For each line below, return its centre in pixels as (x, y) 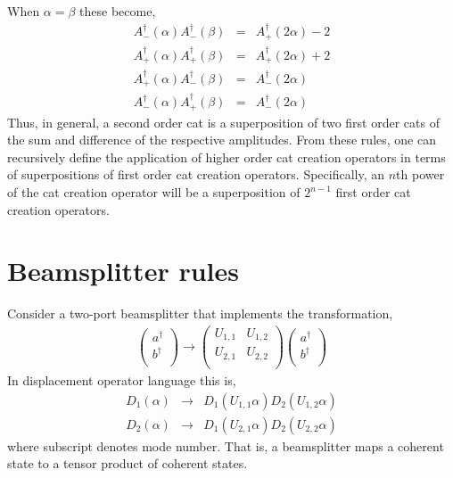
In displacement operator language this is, (122, 380)
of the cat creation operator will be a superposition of (154, 192)
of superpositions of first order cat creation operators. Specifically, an (196, 174)
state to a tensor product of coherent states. (128, 463)
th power (420, 174)
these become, (118, 11)
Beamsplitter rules (123, 271)
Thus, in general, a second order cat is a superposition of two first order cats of (223, 122)
